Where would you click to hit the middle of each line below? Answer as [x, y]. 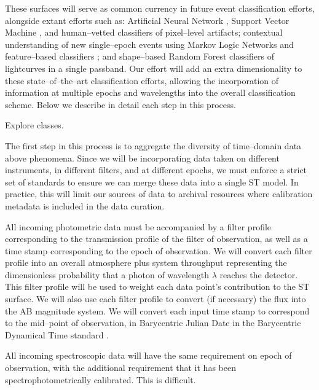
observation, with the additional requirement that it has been [120, 368]
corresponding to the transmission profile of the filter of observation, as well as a [156, 239]
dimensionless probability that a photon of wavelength [107, 274]
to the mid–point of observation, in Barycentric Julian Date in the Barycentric [153, 323]
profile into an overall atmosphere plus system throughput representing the [146, 263]
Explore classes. [34, 125]
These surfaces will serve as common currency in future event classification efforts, [160, 8]
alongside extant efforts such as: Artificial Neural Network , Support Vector [147, 20]
